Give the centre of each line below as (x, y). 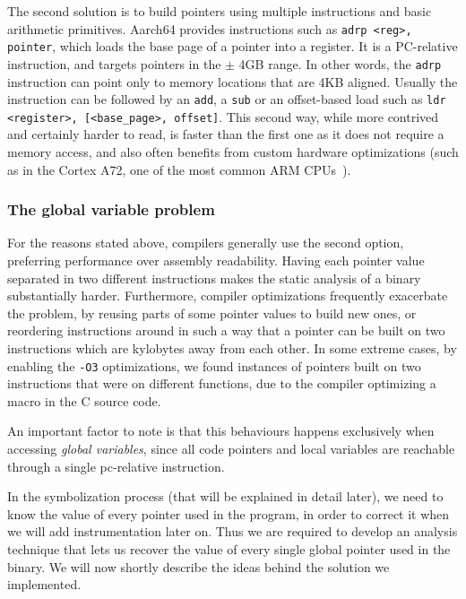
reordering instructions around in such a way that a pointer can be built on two (226, 330)
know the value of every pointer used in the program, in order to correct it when (229, 513)
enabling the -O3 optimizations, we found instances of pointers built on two (214, 365)
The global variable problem (111, 209)
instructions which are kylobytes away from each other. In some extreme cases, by (232, 348)
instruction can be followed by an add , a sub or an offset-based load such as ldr (227, 99)
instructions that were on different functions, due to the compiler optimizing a (222, 383)
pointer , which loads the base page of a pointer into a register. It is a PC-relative (233, 46)
